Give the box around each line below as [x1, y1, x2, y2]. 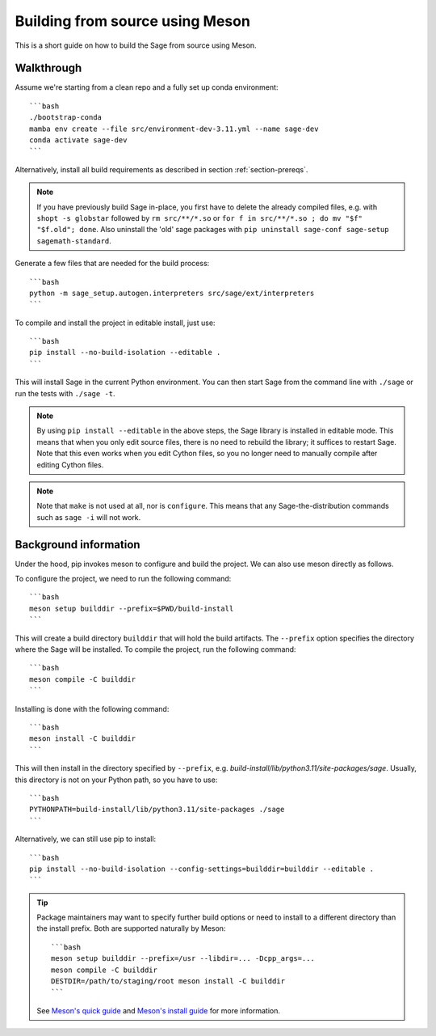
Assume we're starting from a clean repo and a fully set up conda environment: [15, 82, 279, 92]
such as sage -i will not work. [36, 512, 141, 522]
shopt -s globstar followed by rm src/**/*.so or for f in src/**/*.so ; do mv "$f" [36, 213, 363, 222]
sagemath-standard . [36, 235, 112, 246]
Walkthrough [15, 61, 82, 75]
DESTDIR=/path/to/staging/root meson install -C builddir [51, 977, 286, 986]
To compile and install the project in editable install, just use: [15, 318, 216, 328]
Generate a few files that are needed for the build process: [15, 259, 210, 269]
